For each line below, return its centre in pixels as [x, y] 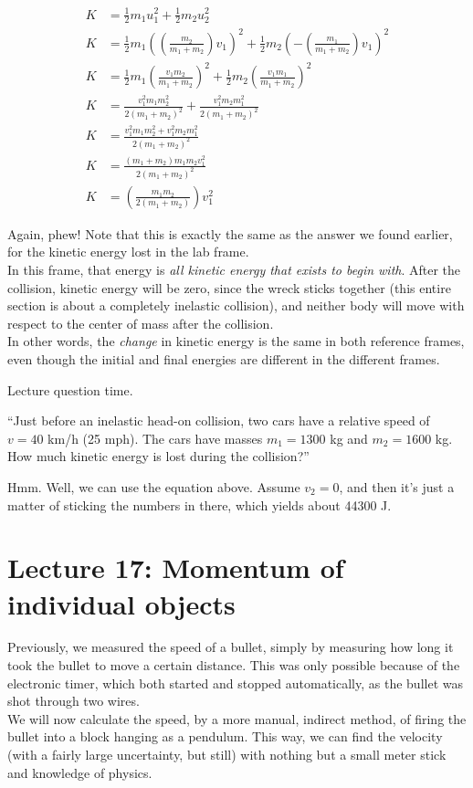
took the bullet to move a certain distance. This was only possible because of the [234, 665]
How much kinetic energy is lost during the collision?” [158, 456]
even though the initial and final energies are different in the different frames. [224, 359]
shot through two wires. [74, 701]
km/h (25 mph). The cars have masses [155, 438]
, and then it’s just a [397, 486]
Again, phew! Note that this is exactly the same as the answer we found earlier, [230, 233]
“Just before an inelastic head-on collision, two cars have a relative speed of [219, 420]
